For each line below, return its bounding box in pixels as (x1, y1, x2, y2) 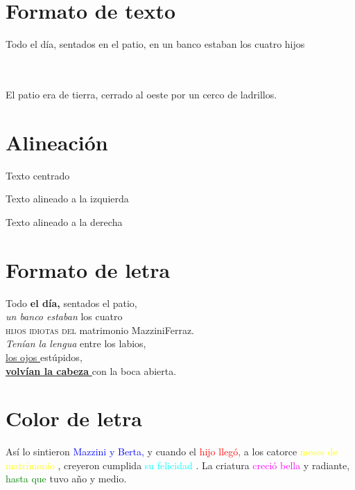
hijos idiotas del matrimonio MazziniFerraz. (6, 322, 194, 337)
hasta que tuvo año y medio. (6, 471, 127, 486)
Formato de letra (6, 255, 171, 283)
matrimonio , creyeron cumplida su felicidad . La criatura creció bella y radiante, (6, 457, 350, 472)
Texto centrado (6, 168, 70, 182)
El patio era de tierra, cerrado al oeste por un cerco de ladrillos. (6, 87, 277, 101)
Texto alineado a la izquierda (6, 191, 129, 206)
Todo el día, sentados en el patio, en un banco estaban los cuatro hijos (6, 37, 305, 51)
